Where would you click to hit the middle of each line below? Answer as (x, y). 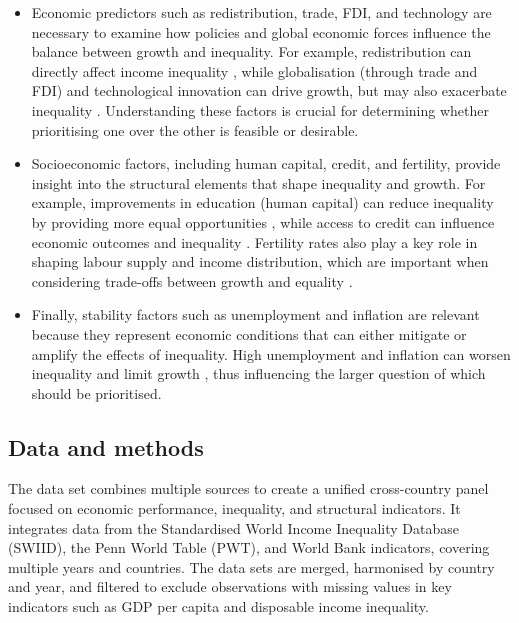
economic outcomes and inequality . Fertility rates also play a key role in (254, 241)
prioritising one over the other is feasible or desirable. (195, 129)
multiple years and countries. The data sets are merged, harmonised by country (251, 566)
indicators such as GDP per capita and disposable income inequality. (218, 606)
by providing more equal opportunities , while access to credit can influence (263, 221)
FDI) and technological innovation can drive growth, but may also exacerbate (269, 90)
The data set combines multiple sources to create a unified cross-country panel (248, 488)
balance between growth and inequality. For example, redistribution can (251, 51)
